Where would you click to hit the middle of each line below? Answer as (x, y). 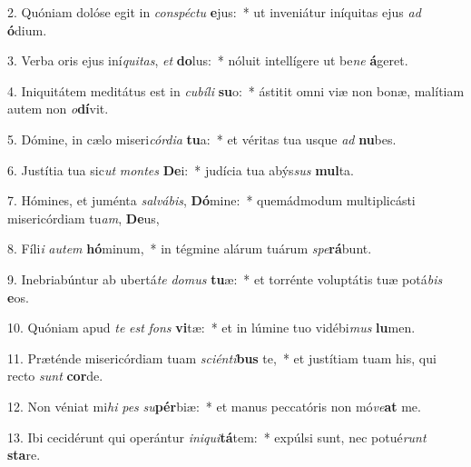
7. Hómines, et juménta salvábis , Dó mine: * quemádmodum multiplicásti (211, 200)
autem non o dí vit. (58, 109)
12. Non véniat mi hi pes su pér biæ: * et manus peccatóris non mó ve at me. (214, 406)
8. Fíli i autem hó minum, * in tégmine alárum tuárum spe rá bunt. (190, 248)
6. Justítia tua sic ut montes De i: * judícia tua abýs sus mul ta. (181, 169)
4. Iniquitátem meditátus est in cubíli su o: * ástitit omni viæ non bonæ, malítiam (236, 90)
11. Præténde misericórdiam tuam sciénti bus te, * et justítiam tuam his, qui (222, 358)
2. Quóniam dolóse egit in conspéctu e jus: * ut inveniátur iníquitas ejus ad (214, 12)
